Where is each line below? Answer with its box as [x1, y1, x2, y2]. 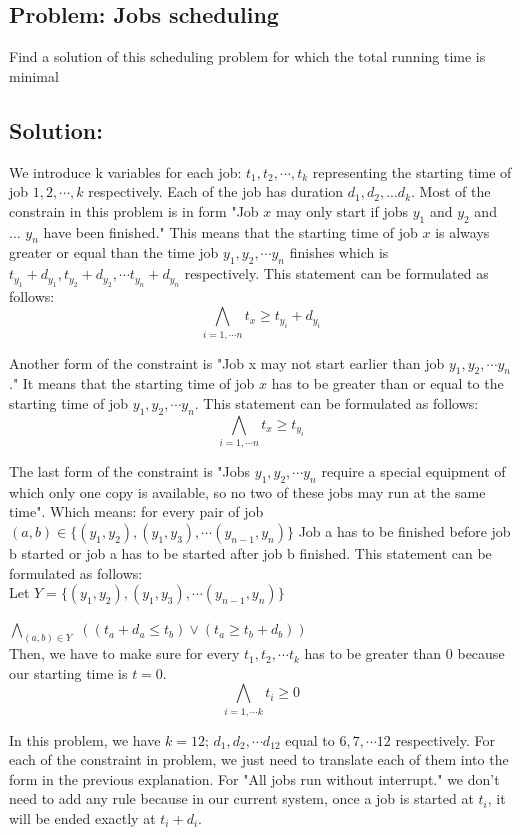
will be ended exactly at [9, 807, 156, 828]
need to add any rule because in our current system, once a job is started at [9, 788, 474, 809]
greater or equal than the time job [9, 242, 219, 263]
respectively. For [395, 729, 495, 750]
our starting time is [9, 662, 128, 683]
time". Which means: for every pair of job [9, 501, 264, 522]
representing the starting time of [312, 161, 512, 182]
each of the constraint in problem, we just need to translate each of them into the [9, 749, 509, 770]
